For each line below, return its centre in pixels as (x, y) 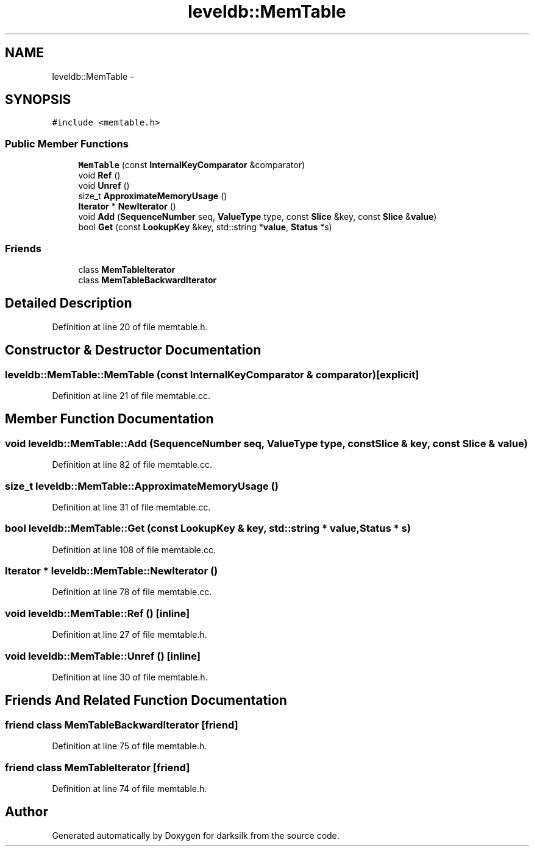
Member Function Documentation (109, 419)
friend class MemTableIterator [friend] (98, 767)
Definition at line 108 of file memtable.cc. (134, 549)
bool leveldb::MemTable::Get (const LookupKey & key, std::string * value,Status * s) (208, 528)
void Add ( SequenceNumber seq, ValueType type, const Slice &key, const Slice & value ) (258, 217)
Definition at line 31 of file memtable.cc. (131, 507)
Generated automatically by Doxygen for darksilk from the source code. (196, 835)
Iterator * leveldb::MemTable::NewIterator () (112, 571)
